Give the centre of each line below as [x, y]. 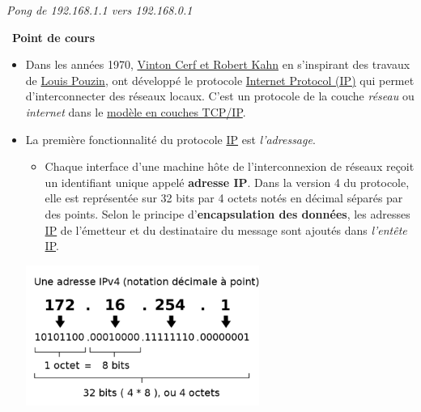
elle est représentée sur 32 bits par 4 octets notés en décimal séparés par [224, 198]
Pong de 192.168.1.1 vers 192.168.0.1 [100, 10]
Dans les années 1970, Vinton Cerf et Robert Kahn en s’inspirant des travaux [218, 64]
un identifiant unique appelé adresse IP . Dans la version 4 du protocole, [227, 182]
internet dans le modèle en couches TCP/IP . [136, 111]
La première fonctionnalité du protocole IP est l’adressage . [170, 139]
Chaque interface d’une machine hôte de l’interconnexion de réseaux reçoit [230, 166]
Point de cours [54, 37]
